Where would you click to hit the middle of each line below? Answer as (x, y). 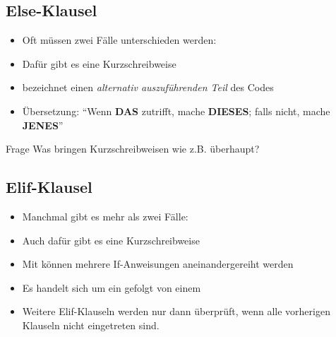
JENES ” (43, 125)
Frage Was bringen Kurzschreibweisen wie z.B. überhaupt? (133, 149)
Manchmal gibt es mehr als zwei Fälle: (105, 216)
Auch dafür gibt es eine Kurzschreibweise (111, 240)
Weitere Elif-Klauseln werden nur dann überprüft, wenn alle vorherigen (176, 311)
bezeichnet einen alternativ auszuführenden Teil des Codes (148, 87)
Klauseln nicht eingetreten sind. (91, 325)
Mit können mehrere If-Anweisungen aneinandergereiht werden (158, 264)
